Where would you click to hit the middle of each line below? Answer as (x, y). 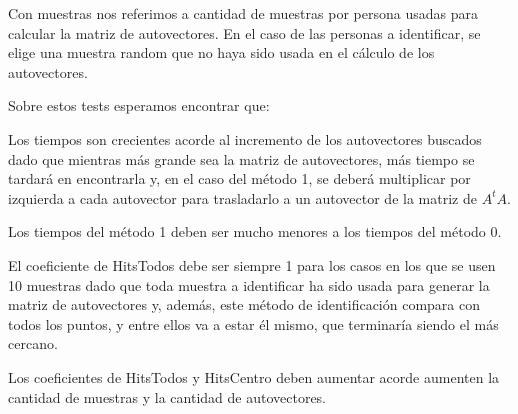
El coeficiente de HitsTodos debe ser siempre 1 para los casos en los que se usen (252, 264)
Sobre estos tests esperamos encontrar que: (139, 105)
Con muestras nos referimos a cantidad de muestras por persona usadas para (243, 13)
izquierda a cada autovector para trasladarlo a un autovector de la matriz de (242, 197)
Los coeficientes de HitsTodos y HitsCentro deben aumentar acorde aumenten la (254, 376)
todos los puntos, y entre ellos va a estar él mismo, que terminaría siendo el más (253, 323)
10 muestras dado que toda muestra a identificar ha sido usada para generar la (249, 284)
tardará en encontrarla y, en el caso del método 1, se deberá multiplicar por (239, 178)
